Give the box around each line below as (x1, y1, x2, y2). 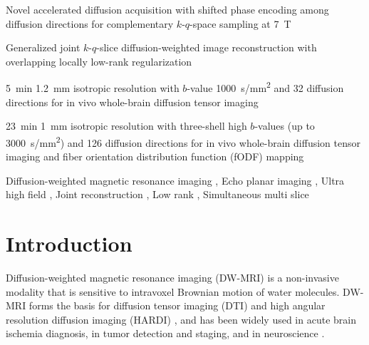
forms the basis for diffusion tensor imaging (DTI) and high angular (28, 298, 326, 313)
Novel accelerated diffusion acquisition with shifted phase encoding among (6, 2, 329, 16)
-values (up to (254, 118, 315, 133)
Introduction (6, 229, 132, 258)
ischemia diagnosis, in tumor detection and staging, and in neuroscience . (6, 326, 325, 341)
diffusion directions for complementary (6, 16, 174, 31)
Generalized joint (6, 40, 80, 55)
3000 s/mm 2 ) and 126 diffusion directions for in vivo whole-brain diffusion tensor (6, 133, 360, 150)
